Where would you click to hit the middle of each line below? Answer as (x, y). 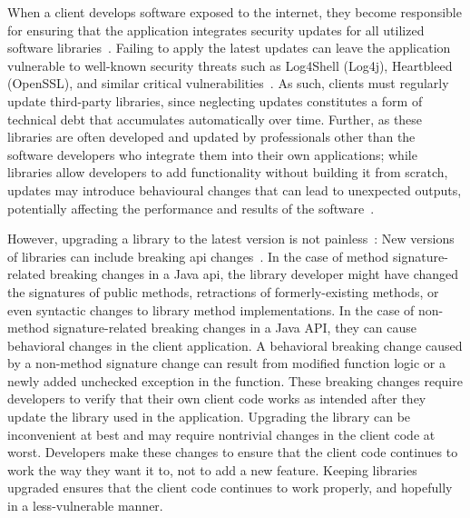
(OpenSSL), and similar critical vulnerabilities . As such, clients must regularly (228, 83)
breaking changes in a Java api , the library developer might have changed (254, 274)
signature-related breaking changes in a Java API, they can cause (235, 328)
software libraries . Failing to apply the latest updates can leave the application (229, 48)
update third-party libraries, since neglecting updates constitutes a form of (215, 100)
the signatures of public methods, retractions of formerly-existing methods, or (223, 291)
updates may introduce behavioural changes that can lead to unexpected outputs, (235, 189)
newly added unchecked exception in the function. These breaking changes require (235, 380)
